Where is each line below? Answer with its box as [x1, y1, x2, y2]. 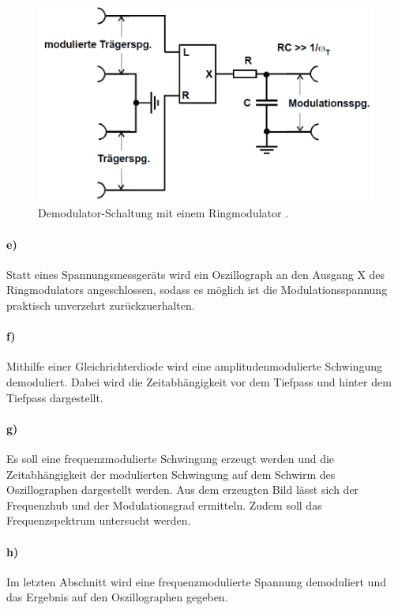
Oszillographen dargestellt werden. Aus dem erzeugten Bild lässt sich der [6, 481, 359, 498]
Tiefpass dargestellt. [6, 389, 103, 405]
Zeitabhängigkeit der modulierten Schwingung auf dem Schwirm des [6, 465, 336, 482]
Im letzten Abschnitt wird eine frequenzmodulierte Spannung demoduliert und [6, 573, 386, 589]
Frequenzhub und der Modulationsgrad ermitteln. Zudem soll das [6, 496, 322, 513]
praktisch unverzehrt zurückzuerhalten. [6, 297, 195, 314]
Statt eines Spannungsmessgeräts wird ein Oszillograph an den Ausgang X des [6, 265, 385, 282]
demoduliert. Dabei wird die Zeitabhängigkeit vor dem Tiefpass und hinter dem [6, 374, 392, 390]
